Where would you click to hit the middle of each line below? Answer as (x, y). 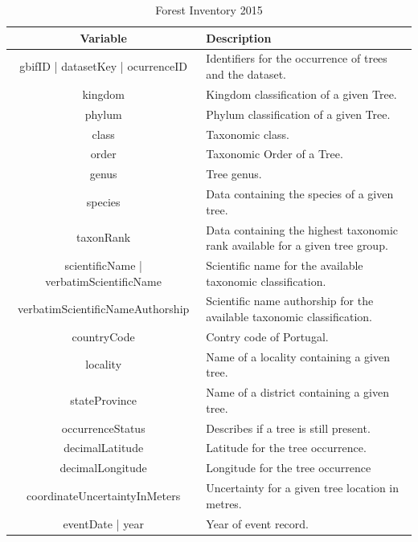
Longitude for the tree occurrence (289, 468)
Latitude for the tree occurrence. (286, 448)
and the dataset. (246, 74)
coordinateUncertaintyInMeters (104, 495)
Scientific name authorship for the (290, 301)
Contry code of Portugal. (267, 336)
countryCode (103, 336)
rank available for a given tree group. (297, 245)
